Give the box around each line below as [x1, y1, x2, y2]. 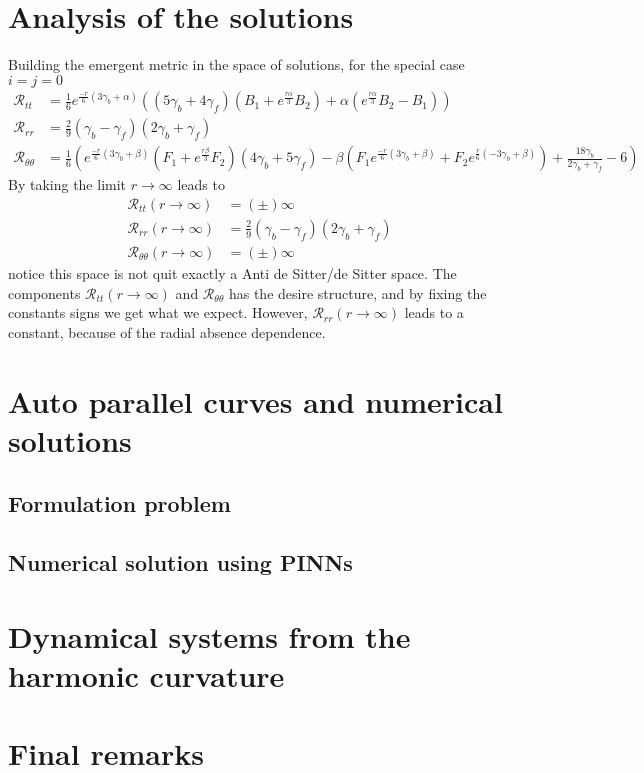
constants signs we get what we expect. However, [8, 302, 308, 323]
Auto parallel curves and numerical [8, 380, 503, 421]
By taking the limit [8, 174, 127, 195]
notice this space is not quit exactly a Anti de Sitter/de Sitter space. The [8, 263, 457, 283]
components [8, 282, 81, 303]
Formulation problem [8, 488, 231, 519]
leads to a [404, 302, 464, 323]
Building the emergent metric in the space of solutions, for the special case [8, 54, 465, 75]
